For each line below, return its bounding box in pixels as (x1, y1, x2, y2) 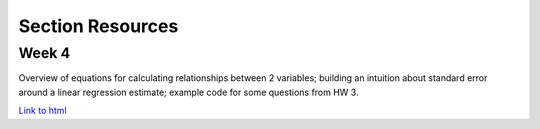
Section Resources (18, 15, 179, 37)
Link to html (18, 105, 67, 117)
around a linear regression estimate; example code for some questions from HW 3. (18, 86, 359, 98)
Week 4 (18, 44, 71, 62)
